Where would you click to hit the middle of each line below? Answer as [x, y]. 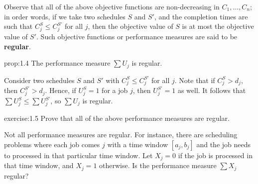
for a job [115, 90]
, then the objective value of [130, 26]
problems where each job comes [52, 144]
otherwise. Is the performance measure [158, 165]
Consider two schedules [39, 80]
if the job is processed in [215, 155]
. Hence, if [61, 90]
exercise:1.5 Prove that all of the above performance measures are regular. [117, 118]
